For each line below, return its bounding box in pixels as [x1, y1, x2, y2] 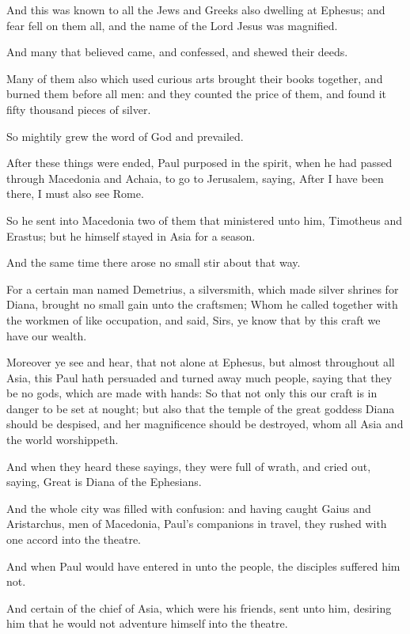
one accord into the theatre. [6, 531, 142, 548]
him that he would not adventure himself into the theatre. [6, 615, 288, 632]
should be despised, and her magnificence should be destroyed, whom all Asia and [6, 416, 404, 432]
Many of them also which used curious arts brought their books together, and [6, 70, 383, 86]
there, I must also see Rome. [6, 185, 144, 202]
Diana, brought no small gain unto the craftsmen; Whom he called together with [6, 296, 398, 313]
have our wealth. [6, 327, 87, 344]
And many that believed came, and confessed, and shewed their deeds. [6, 44, 348, 60]
